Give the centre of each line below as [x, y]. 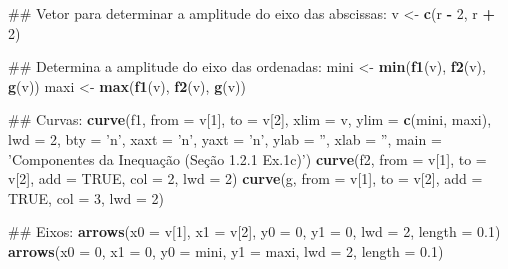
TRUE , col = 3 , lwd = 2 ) [86, 197]
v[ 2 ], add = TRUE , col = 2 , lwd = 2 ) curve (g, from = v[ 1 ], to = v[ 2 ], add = [245, 178]
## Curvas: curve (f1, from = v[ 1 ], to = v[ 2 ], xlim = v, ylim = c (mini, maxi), [250, 119]
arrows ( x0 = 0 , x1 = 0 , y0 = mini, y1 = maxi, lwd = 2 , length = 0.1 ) [226, 250]
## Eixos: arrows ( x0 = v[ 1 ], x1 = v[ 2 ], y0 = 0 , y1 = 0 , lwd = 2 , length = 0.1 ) [254, 231]
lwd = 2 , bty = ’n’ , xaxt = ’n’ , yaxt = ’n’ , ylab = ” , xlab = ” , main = [225, 138]
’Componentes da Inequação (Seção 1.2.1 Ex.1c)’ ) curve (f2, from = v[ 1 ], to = [247, 158]
